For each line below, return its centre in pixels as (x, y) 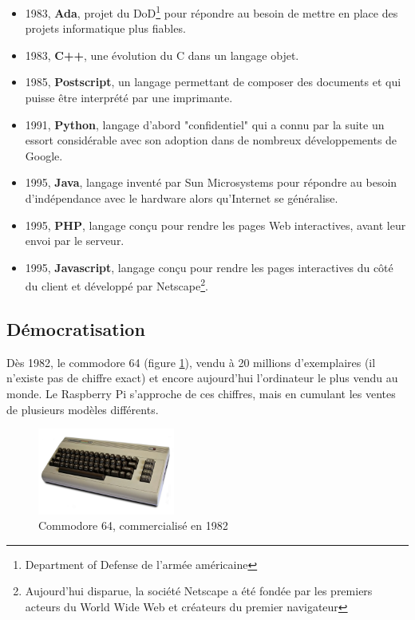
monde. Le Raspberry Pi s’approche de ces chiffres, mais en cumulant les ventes (201, 394)
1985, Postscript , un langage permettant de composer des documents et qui (213, 82)
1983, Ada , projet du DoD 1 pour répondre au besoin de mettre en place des (211, 12)
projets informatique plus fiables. (105, 28)
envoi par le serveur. (75, 241)
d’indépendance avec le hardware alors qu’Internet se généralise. (182, 198)
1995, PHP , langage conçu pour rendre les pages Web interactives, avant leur (215, 225)
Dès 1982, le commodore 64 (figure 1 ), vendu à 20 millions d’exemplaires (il (191, 362)
